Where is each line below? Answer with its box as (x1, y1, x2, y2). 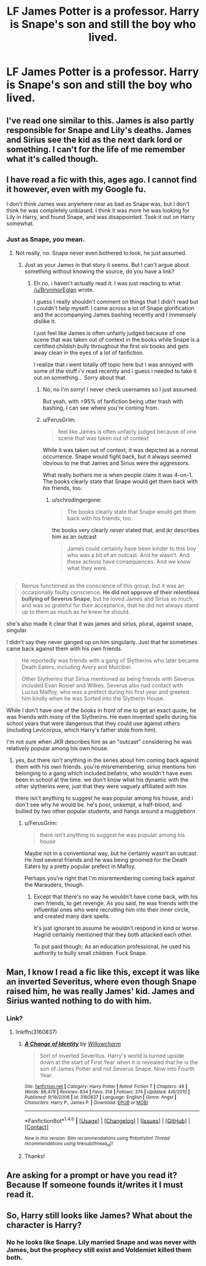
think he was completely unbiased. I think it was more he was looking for (6, 207, 190, 214)
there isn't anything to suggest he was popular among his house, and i (15, 794, 193, 802)
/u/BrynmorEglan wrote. (33, 286, 94, 293)
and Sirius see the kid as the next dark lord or (6, 134, 183, 145)
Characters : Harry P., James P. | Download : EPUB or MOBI (24, 1099, 148, 1105)
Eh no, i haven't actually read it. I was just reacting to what (33, 279, 181, 286)
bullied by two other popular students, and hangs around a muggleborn (15, 808, 196, 815)
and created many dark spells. (33, 913, 110, 920)
